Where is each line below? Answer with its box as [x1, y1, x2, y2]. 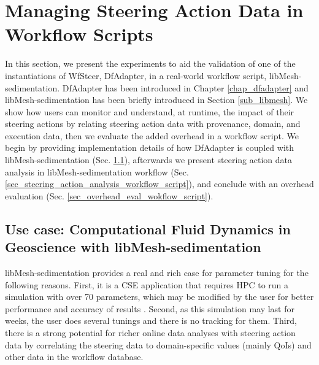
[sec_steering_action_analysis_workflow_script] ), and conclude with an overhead [5, 177, 314, 190]
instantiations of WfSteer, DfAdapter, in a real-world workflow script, [5, 69, 267, 82]
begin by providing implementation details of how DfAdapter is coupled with [5, 141, 294, 154]
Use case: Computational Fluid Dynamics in [5, 219, 291, 238]
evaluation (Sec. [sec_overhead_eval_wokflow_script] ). [5, 189, 213, 202]
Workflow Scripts [5, 21, 153, 47]
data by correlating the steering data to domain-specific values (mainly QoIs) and [5, 338, 312, 351]
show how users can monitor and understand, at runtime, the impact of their [5, 105, 294, 118]
